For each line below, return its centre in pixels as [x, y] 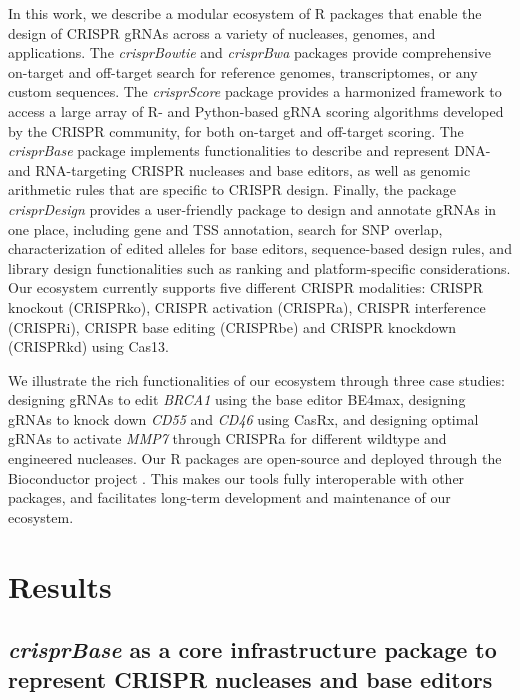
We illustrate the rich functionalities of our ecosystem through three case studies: [256, 379]
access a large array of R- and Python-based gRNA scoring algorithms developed [256, 110]
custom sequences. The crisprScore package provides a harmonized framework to [255, 91]
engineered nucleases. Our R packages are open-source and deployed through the [255, 458]
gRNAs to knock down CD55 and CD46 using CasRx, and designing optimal [243, 418]
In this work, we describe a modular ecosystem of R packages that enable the [245, 13]
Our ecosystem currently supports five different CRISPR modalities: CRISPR [246, 287]
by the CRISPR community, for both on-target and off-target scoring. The [236, 130]
